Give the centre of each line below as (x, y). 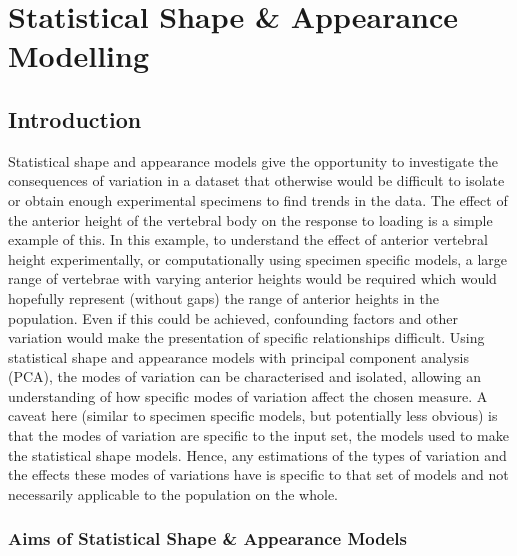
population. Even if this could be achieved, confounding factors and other (233, 317)
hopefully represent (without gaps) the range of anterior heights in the (223, 297)
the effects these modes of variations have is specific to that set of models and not (258, 474)
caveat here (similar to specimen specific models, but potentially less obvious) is (253, 415)
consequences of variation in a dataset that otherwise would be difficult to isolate (256, 180)
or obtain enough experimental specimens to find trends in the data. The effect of (258, 199)
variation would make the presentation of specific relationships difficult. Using (246, 337)
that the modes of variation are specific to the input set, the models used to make (258, 435)
